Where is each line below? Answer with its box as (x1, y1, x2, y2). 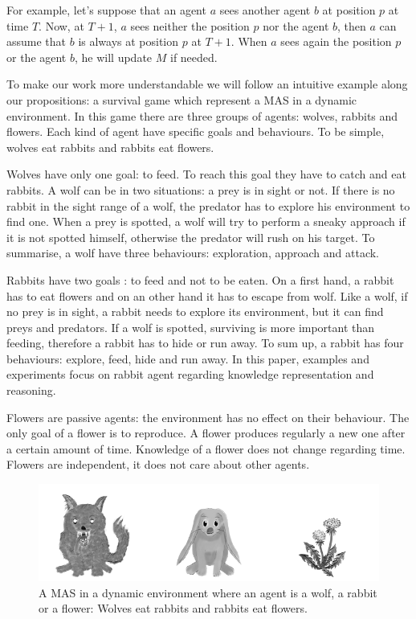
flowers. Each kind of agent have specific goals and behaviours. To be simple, (6, 123, 385, 140)
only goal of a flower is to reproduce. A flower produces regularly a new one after (6, 424, 406, 441)
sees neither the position (130, 17, 250, 34)
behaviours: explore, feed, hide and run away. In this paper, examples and (6, 350, 369, 367)
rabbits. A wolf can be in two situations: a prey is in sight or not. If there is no (6, 181, 395, 198)
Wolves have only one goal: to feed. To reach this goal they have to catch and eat (6, 166, 406, 182)
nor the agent (263, 17, 329, 34)
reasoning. (6, 382, 56, 399)
